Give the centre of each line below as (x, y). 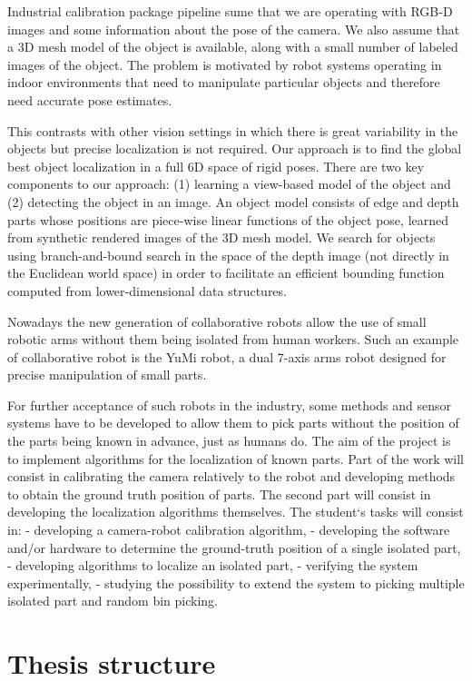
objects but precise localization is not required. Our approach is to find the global (235, 148)
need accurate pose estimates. (90, 99)
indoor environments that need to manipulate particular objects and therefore (224, 82)
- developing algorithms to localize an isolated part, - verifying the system (213, 565)
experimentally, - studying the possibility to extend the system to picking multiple (236, 582)
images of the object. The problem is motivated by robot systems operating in (225, 64)
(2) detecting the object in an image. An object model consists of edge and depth (233, 201)
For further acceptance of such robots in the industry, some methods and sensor (230, 405)
